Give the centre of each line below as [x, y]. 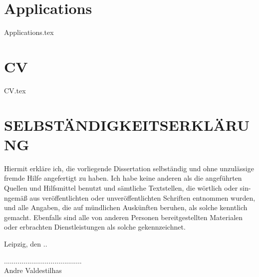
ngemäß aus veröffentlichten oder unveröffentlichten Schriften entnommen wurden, [130, 197]
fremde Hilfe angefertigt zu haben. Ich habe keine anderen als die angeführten [123, 178]
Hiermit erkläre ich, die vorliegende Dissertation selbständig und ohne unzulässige [129, 168]
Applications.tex [29, 32]
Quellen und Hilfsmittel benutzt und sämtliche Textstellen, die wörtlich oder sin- [128, 187]
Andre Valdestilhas [33, 270]
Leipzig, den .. [26, 243]
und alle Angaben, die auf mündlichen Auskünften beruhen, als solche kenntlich [126, 207]
